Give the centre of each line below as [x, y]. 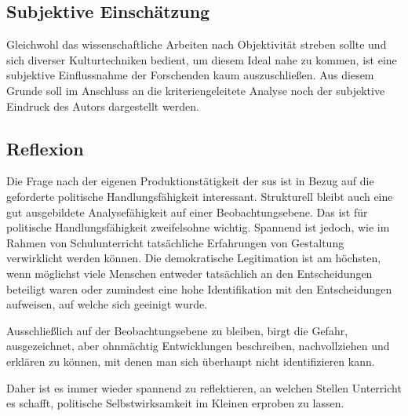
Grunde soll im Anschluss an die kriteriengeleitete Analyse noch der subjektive [196, 90]
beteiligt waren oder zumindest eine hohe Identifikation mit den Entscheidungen [199, 288]
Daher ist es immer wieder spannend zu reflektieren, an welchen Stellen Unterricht [204, 387]
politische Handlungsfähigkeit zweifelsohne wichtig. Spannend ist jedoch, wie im [198, 227]
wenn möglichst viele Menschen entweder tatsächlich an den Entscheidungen [189, 273]
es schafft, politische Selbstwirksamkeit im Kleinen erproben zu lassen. [175, 403]
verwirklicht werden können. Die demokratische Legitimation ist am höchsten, [194, 258]
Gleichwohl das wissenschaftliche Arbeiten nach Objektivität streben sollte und [197, 44]
